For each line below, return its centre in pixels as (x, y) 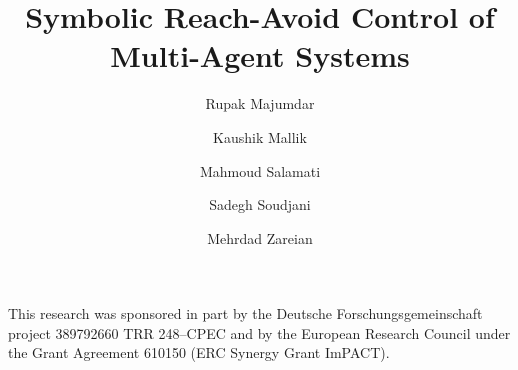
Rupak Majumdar (260, 103)
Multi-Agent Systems (260, 55)
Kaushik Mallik (260, 136)
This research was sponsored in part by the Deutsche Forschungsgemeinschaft (245, 313)
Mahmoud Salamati (260, 170)
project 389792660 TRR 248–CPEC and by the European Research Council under (259, 332)
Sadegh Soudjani (260, 204)
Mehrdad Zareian (260, 237)
